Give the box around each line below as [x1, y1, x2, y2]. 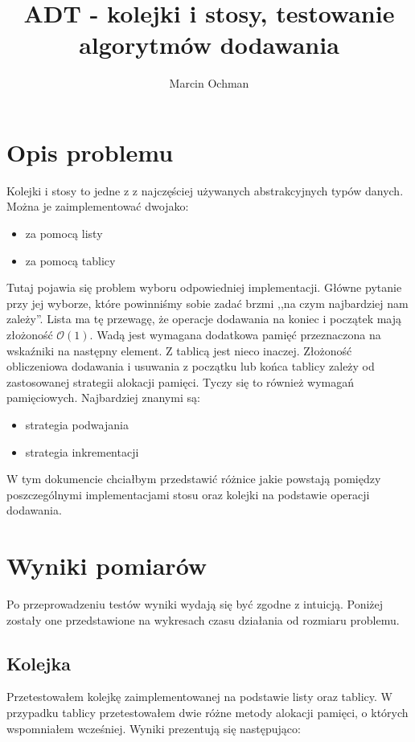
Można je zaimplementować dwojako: [6, 198, 189, 215]
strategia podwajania [25, 416, 129, 432]
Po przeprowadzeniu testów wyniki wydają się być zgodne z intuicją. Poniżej [6, 596, 384, 613]
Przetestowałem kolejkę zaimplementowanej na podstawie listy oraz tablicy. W [6, 688, 392, 705]
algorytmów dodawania [79, 28, 339, 61]
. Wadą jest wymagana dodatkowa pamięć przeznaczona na [89, 326, 381, 342]
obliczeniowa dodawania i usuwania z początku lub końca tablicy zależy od [6, 358, 375, 375]
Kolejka [6, 650, 71, 675]
